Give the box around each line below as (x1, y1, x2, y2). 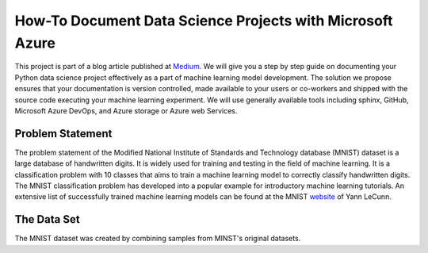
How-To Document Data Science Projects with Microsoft (14, 12, 393, 29)
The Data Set (14, 213, 80, 226)
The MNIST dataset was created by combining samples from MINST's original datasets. (14, 234, 301, 243)
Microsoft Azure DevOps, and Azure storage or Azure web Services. (14, 105, 238, 115)
